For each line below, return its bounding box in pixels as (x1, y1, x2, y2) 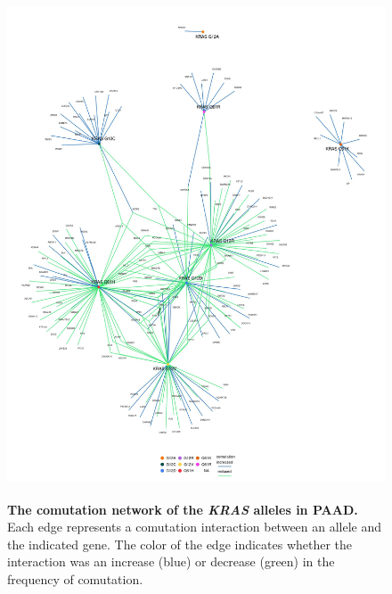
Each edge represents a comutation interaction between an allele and (7, 517, 382, 536)
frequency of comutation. (7, 569, 143, 588)
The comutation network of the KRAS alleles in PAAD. (7, 499, 358, 518)
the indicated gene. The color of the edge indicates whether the (7, 534, 353, 553)
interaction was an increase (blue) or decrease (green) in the (7, 552, 335, 571)
